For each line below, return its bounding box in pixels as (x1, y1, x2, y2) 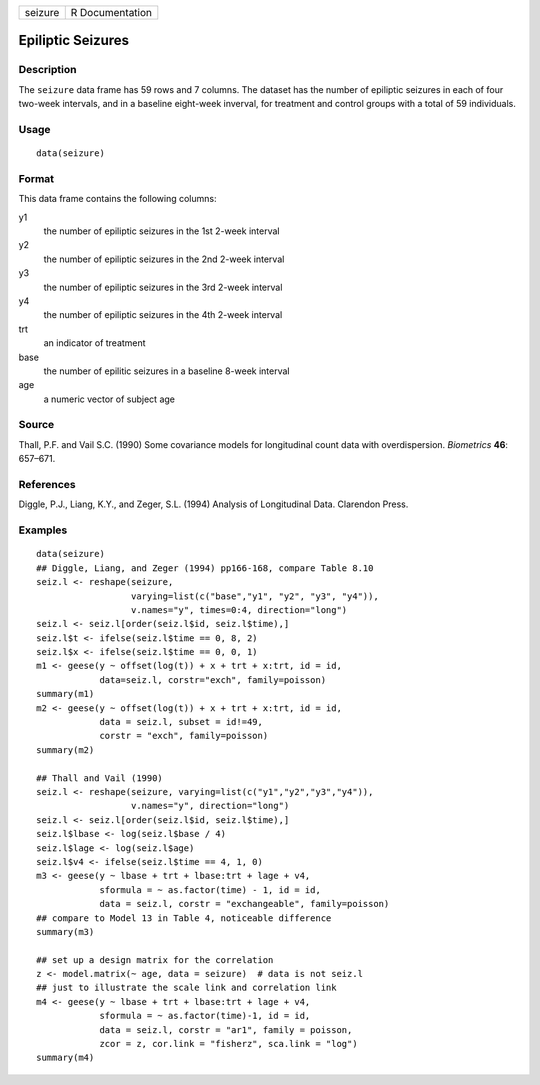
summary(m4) (36, 1052, 95, 1064)
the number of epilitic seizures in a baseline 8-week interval (43, 365, 290, 377)
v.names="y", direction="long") (130, 800, 290, 812)
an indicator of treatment (43, 337, 146, 349)
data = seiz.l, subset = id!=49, (99, 716, 264, 728)
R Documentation (70, 6, 153, 19)
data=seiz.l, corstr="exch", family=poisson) (99, 674, 327, 685)
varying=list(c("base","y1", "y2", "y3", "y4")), (130, 590, 379, 602)
